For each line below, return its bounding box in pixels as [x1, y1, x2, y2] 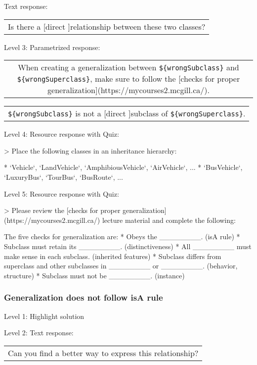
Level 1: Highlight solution [4, 311, 85, 321]
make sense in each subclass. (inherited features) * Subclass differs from [4, 251, 221, 261]
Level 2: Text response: [4, 327, 74, 338]
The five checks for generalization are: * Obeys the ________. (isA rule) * [4, 231, 240, 242]
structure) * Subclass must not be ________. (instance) [4, 270, 185, 280]
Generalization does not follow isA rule [4, 291, 163, 304]
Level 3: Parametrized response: [4, 42, 100, 52]
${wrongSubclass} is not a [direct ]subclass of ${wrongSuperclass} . [8, 107, 246, 119]
